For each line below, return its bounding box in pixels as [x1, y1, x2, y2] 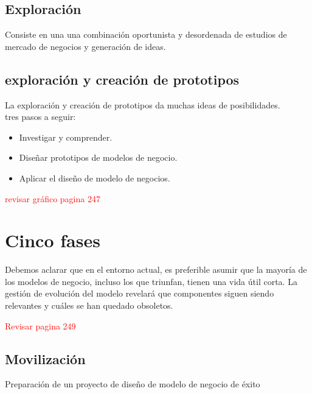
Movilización [5, 349, 86, 368]
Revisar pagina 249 [5, 319, 76, 332]
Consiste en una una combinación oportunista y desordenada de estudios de [5, 28, 287, 41]
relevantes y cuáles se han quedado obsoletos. [5, 299, 173, 312]
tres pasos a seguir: [5, 110, 76, 123]
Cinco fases [5, 228, 100, 253]
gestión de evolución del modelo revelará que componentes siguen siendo [5, 287, 274, 300]
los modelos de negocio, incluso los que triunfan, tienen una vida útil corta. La [5, 275, 297, 287]
